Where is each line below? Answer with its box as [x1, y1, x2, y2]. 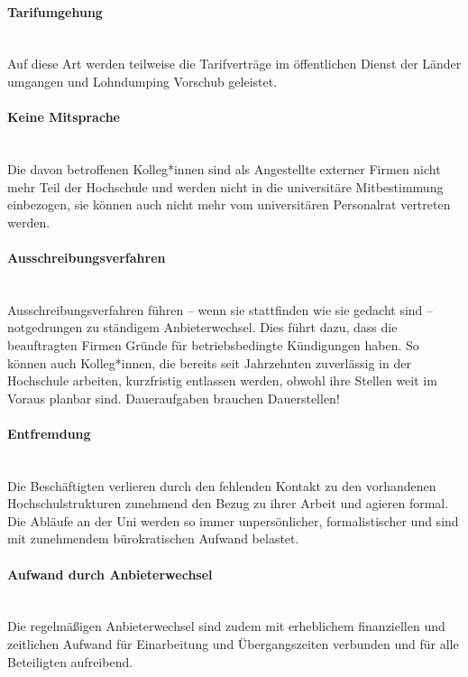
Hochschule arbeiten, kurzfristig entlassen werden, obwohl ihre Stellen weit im [7, 371, 437, 390]
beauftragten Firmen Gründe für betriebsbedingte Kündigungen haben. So [7, 335, 419, 354]
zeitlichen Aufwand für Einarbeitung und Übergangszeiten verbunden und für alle [7, 635, 459, 654]
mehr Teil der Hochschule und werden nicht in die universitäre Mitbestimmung [7, 177, 444, 196]
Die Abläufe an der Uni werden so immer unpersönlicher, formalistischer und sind [7, 511, 459, 530]
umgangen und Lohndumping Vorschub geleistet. [7, 71, 278, 90]
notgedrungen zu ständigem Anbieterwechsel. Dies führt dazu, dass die [7, 318, 398, 337]
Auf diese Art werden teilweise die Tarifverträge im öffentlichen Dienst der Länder [7, 54, 462, 73]
